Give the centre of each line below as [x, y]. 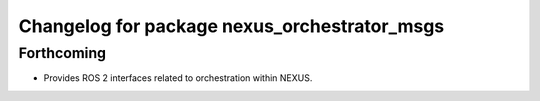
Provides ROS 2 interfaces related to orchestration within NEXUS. [178, 78]
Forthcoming [62, 53]
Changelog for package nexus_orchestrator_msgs [231, 26]
